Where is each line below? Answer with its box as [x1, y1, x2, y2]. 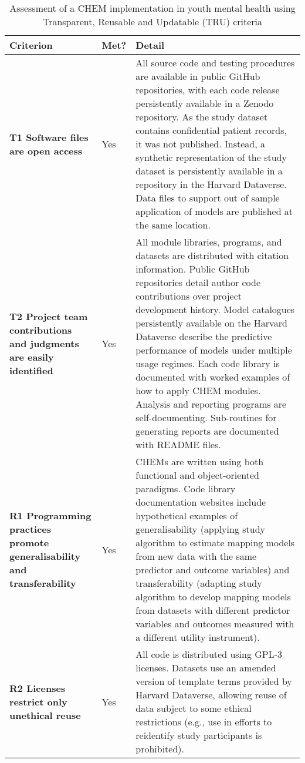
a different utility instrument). [135, 630, 260, 644]
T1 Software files [9, 130, 89, 144]
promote [9, 536, 49, 549]
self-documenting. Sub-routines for [135, 411, 277, 424]
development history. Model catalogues [135, 302, 295, 316]
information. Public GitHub [135, 262, 250, 275]
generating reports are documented [135, 424, 279, 438]
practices [9, 522, 52, 536]
